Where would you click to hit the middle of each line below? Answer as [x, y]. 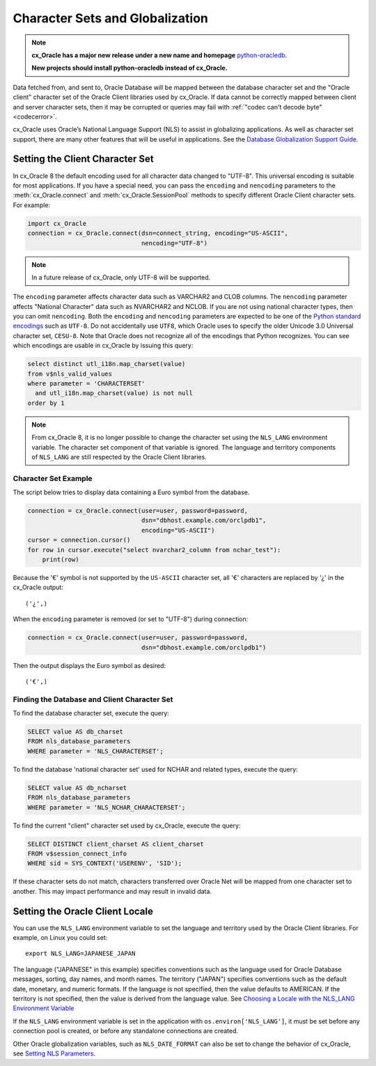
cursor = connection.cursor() [79, 540]
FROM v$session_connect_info [77, 853]
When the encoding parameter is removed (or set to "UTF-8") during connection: [131, 619]
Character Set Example [53, 478]
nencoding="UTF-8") [174, 243]
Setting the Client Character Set [83, 159]
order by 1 [46, 403]
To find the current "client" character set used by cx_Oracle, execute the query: [127, 825]
